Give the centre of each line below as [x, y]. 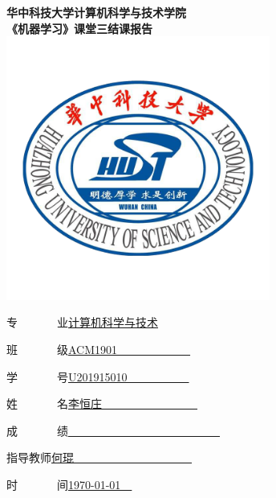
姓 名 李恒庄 [54, 403]
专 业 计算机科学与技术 [82, 322]
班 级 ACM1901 [62, 349]
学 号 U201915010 [67, 376]
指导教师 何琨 [40, 457]
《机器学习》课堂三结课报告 [79, 28]
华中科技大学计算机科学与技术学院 [96, 12]
